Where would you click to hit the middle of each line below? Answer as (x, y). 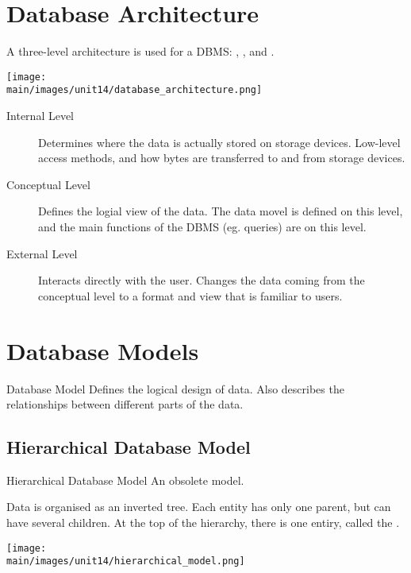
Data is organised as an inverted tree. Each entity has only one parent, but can (199, 507)
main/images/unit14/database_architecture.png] (134, 90)
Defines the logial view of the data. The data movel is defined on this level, (221, 211)
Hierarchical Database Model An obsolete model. (125, 480)
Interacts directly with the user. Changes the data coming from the (202, 280)
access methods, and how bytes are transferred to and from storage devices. (222, 158)
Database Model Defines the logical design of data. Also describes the (175, 388)
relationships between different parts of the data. (125, 404)
